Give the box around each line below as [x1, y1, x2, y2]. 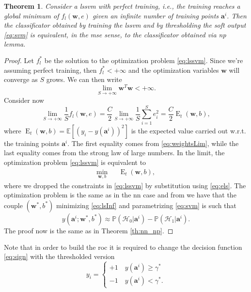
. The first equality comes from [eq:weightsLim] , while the [67, 138, 239, 148]
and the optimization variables [128, 65, 219, 75]
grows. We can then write [46, 74, 122, 84]
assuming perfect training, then [4, 65, 97, 75]
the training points [4, 138, 60, 148]
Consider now [4, 95, 44, 105]
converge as [4, 74, 38, 84]
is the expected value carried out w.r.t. [131, 125, 246, 135]
